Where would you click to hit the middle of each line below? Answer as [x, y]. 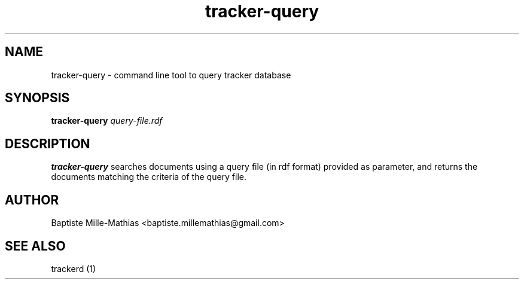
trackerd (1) [74, 268]
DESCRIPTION [48, 143]
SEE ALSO [35, 246]
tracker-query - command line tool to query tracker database [171, 75]
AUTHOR [32, 200]
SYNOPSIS [37, 98]
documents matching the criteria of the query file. [149, 177]
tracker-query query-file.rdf [107, 121]
